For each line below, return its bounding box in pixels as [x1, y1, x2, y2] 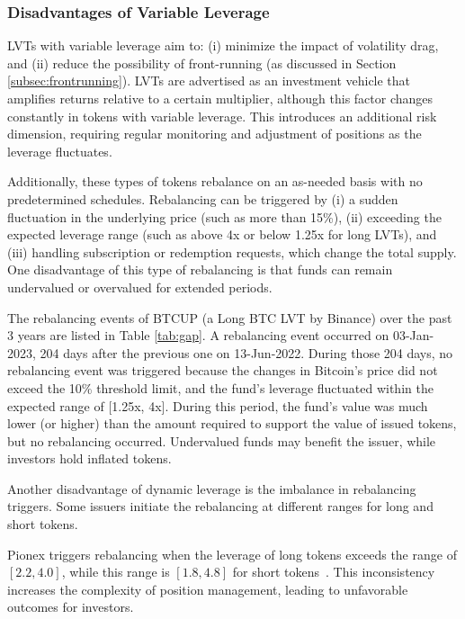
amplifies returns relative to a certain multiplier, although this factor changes [7, 89, 434, 107]
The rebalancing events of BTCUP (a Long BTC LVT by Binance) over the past [7, 308, 452, 327]
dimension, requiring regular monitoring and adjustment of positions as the [7, 124, 422, 143]
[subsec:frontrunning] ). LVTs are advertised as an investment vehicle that [7, 71, 411, 90]
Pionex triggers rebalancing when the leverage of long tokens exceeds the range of [7, 544, 457, 563]
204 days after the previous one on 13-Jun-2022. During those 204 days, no [40, 343, 453, 362]
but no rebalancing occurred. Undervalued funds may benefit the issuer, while [7, 431, 436, 450]
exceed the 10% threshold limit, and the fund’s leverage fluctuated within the [7, 378, 434, 397]
